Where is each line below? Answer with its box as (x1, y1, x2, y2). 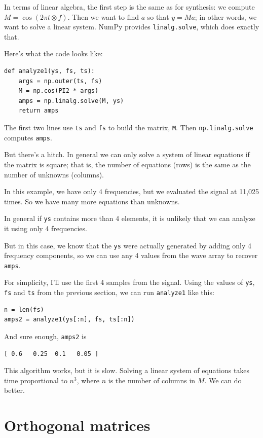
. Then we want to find (67, 11, 139, 22)
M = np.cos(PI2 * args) (18, 87, 99, 95)
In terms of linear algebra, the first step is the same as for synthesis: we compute (4, 2, 255, 12)
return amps (18, 107, 59, 115)
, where (77, 375, 100, 385)
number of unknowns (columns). (4, 169, 104, 179)
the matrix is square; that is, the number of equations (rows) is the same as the (4, 159, 251, 169)
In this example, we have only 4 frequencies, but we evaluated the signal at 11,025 (4, 186, 259, 197)
